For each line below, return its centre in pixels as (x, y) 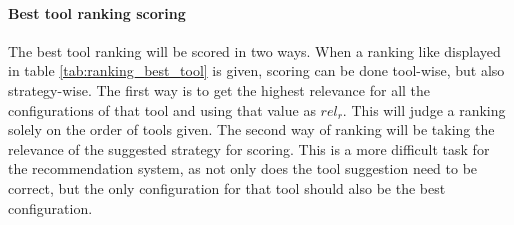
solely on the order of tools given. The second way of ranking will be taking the (251, 129)
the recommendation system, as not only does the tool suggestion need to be (243, 168)
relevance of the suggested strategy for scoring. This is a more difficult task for (249, 148)
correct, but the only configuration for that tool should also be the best (227, 187)
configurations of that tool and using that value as (162, 109)
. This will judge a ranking (424, 109)
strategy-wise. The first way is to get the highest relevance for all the (219, 89)
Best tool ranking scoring (97, 12)
